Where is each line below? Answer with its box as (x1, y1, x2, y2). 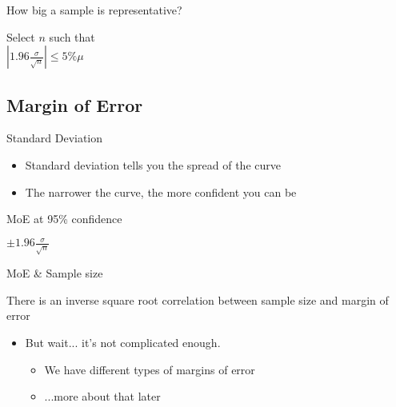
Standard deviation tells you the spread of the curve (25, 156, 281, 173)
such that (49, 28, 95, 45)
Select (6, 28, 35, 45)
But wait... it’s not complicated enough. (25, 334, 221, 351)
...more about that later (44, 388, 161, 405)
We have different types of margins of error (44, 361, 255, 377)
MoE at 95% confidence (6, 210, 122, 227)
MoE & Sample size (6, 265, 103, 281)
